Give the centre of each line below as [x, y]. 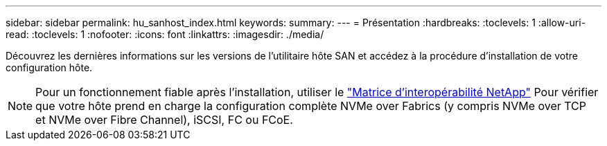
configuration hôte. [49, 67]
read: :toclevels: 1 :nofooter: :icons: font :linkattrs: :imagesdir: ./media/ [165, 34]
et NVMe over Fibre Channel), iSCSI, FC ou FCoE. [164, 120]
